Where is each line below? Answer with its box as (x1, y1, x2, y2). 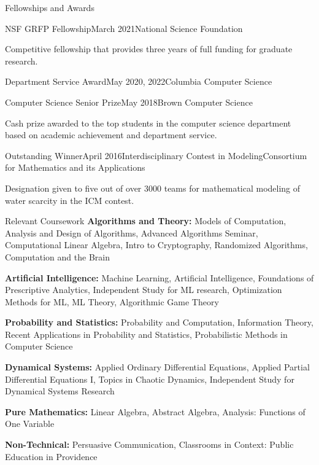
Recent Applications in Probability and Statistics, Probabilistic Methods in (5, 327, 288, 340)
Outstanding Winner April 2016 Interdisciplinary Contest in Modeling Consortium (5, 149, 307, 162)
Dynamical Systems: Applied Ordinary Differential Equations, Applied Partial (5, 361, 310, 373)
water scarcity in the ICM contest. (5, 193, 134, 206)
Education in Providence (5, 450, 98, 463)
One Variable (5, 417, 55, 430)
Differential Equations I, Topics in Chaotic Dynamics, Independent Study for (5, 372, 294, 385)
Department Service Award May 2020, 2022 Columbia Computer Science (5, 75, 272, 88)
